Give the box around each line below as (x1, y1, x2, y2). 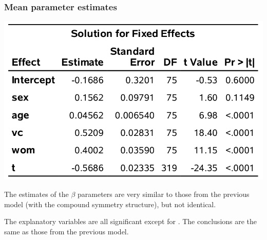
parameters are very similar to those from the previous (78, 189, 250, 199)
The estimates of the (4, 189, 69, 199)
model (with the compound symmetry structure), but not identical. (4, 198, 216, 209)
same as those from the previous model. (4, 226, 129, 236)
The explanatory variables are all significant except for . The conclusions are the (4, 216, 257, 227)
